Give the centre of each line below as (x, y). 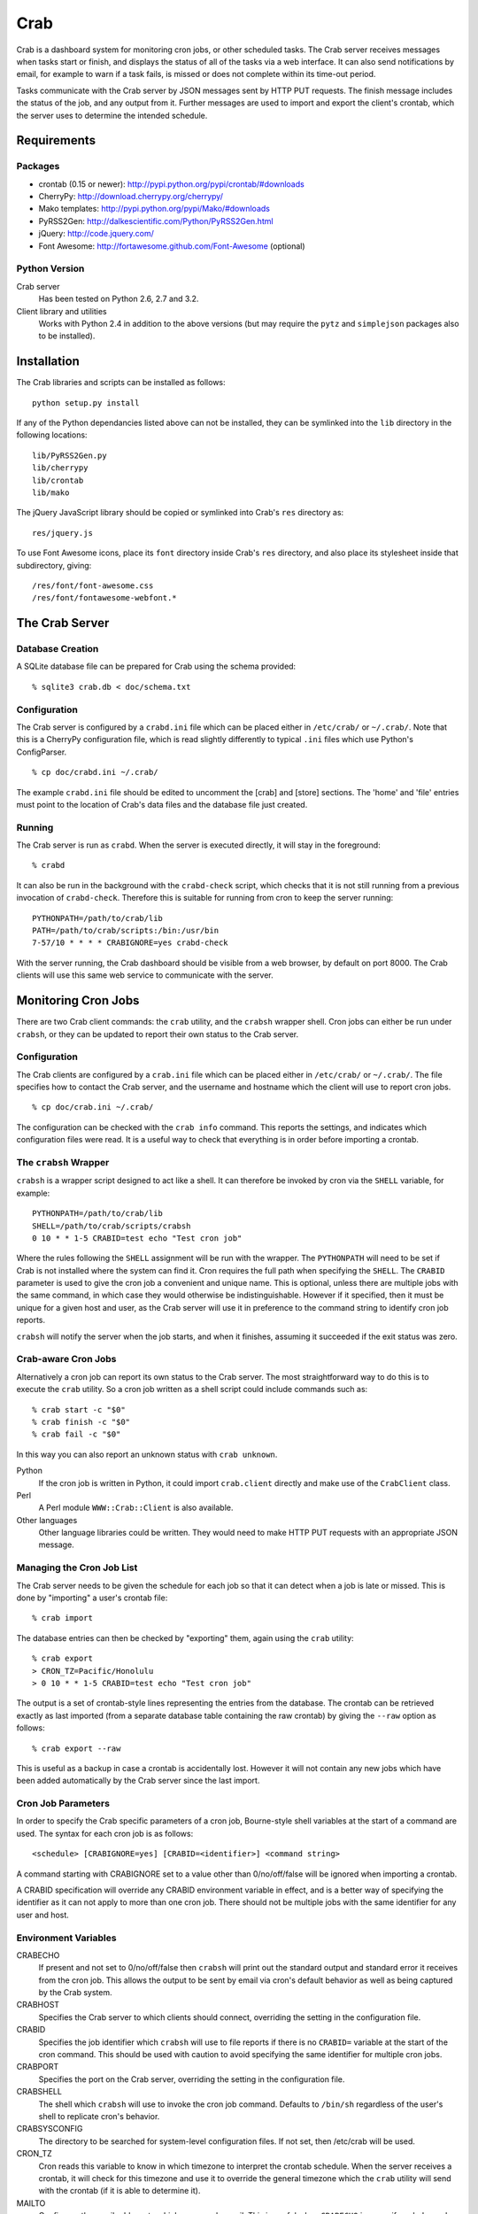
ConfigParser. (42, 752)
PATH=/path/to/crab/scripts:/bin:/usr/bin (126, 931)
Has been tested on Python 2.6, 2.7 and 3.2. (119, 299)
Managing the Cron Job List (77, 1568)
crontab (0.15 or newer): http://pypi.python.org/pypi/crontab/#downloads (171, 184)
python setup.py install (86, 403)
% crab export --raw (77, 1748)
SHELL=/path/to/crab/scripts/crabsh (112, 1226)
